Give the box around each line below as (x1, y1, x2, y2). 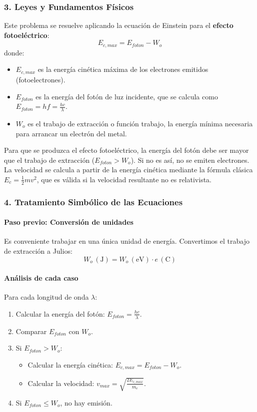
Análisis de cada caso (4, 273, 78, 283)
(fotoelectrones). (15, 74, 65, 84)
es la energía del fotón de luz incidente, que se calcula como (35, 91, 218, 101)
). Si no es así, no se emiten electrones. (130, 154, 249, 165)
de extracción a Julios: (4, 245, 72, 256)
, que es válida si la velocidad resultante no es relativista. (36, 174, 211, 184)
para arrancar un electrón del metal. (15, 128, 127, 138)
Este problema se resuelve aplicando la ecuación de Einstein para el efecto (4, 20, 233, 30)
